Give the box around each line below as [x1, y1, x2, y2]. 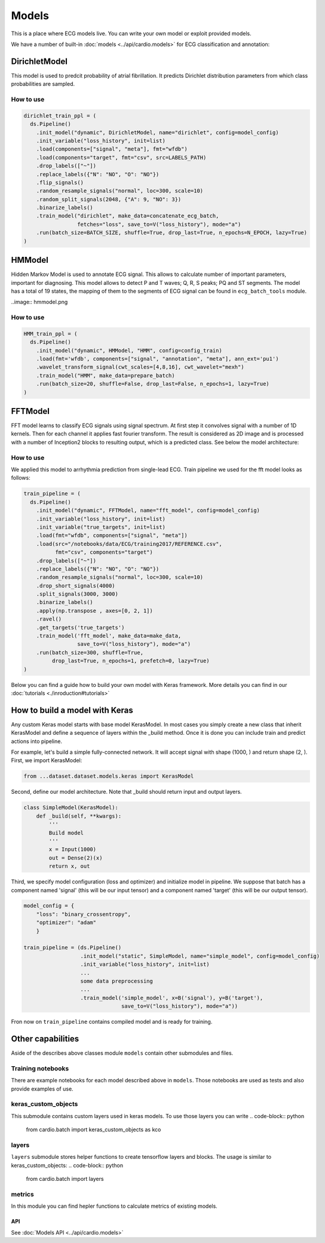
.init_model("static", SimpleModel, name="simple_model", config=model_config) [80, 953, 320, 959]
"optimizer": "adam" [36, 919, 97, 926]
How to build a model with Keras [11, 705, 134, 715]
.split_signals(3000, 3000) [36, 591, 119, 597]
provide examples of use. [11, 1085, 74, 1092]
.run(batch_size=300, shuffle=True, [36, 649, 143, 656]
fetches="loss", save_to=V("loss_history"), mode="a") [76, 221, 241, 228]
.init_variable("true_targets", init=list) [36, 523, 165, 530]
